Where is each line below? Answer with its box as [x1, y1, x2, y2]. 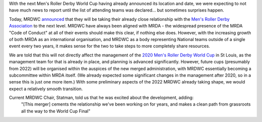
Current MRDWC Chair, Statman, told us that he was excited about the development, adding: [9, 95, 194, 101]
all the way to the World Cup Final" [21, 108, 91, 114]
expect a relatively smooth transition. [9, 86, 83, 92]
